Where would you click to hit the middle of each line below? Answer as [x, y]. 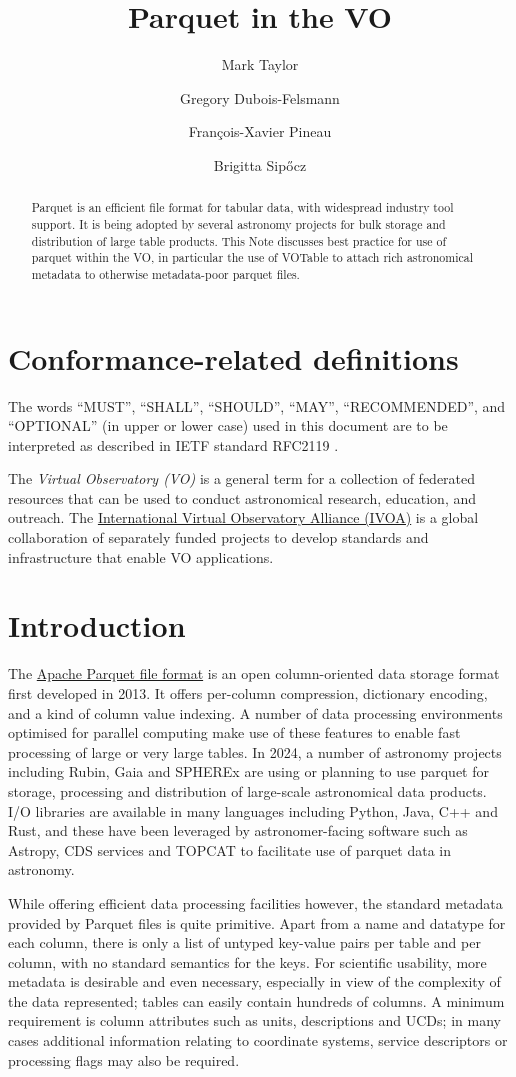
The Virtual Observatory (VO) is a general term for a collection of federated [242, 478]
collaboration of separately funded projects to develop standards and [218, 537]
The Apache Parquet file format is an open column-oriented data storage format [254, 673]
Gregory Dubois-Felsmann [260, 97]
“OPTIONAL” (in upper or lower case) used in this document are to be [228, 425]
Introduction [97, 625]
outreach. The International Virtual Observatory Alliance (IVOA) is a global [243, 517]
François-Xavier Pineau [260, 131]
